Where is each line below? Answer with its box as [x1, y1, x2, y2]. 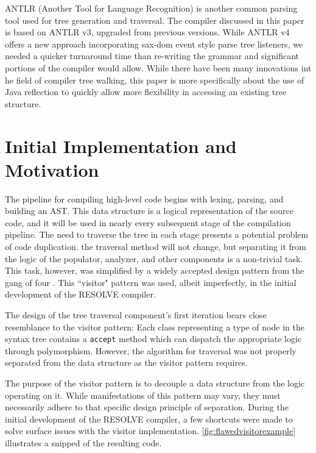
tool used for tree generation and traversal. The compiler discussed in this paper [5, 13, 304, 26]
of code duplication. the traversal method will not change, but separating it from [5, 240, 307, 253]
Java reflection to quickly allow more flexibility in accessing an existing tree [5, 85, 287, 98]
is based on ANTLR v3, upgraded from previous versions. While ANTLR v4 [5, 26, 290, 38]
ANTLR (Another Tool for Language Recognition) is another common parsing [5, 2, 298, 14]
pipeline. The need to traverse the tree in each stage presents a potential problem [5, 228, 309, 241]
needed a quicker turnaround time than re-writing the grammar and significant [5, 49, 299, 62]
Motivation [5, 157, 99, 182]
